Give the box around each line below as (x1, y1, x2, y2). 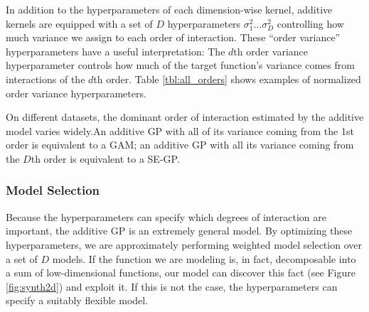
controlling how (277, 16, 344, 31)
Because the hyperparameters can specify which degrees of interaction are (6, 209, 327, 224)
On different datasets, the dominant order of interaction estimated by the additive (6, 109, 364, 124)
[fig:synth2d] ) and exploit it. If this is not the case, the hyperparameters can (6, 279, 338, 294)
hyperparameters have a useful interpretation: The (6, 43, 225, 58)
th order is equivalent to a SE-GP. (31, 151, 180, 166)
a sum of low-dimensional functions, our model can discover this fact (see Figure (6, 265, 355, 280)
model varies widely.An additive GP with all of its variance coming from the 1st (6, 123, 354, 138)
